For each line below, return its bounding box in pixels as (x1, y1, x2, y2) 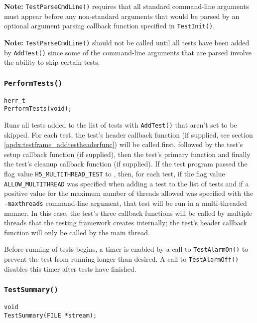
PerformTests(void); (4, 105, 72, 113)
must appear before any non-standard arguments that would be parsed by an (4, 10, 240, 21)
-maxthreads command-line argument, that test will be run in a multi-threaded (4, 197, 247, 208)
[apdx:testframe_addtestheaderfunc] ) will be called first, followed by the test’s (4, 139, 243, 150)
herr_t (4, 97, 25, 104)
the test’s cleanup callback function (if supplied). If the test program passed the (4, 159, 248, 169)
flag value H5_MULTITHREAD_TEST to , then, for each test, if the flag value (4, 168, 225, 178)
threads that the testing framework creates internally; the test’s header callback (4, 217, 247, 228)
